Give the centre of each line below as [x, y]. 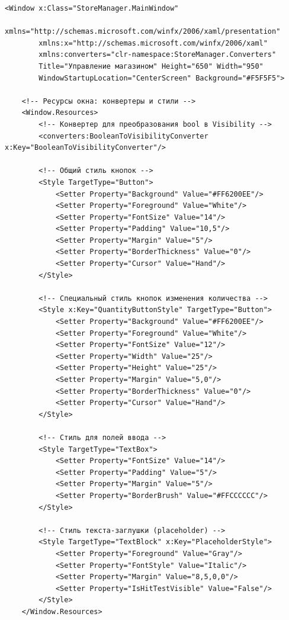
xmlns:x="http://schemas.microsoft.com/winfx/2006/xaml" [153, 43]
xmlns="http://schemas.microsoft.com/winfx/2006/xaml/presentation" [143, 32]
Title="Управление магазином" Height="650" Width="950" [151, 66]
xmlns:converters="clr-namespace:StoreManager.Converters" [158, 55]
